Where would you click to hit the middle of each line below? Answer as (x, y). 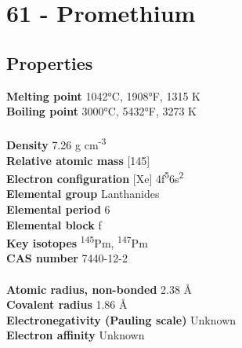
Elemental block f (54, 224)
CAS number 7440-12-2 (67, 258)
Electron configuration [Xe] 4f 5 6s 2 (95, 177)
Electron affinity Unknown (76, 335)
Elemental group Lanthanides (83, 194)
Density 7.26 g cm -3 (56, 144)
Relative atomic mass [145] (78, 160)
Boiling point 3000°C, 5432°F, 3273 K (102, 111)
